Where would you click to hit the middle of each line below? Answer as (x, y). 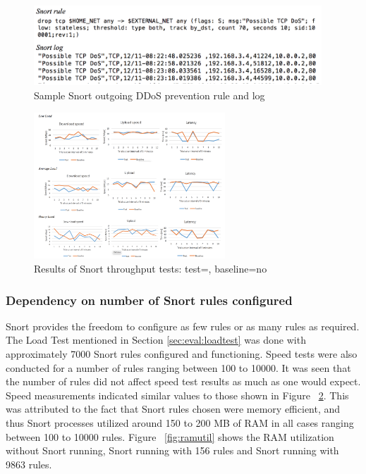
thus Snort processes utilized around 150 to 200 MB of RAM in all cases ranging (180, 422)
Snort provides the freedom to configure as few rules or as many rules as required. (183, 326)
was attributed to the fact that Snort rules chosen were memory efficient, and (173, 409)
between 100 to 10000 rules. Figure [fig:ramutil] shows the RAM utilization (170, 436)
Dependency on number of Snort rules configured (149, 300)
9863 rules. (29, 464)
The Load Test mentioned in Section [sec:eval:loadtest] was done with (156, 340)
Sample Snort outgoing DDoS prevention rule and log (150, 95)
